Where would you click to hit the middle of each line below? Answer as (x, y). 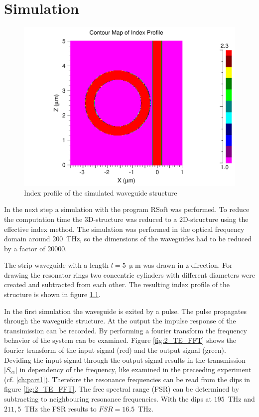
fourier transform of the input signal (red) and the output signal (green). (115, 350)
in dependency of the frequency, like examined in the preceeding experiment (135, 369)
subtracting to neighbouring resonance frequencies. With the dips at (108, 399)
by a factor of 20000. (36, 248)
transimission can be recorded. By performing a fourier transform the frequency (126, 330)
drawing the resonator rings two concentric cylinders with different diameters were (129, 274)
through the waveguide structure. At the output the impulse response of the (120, 321)
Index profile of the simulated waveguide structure (101, 192)
